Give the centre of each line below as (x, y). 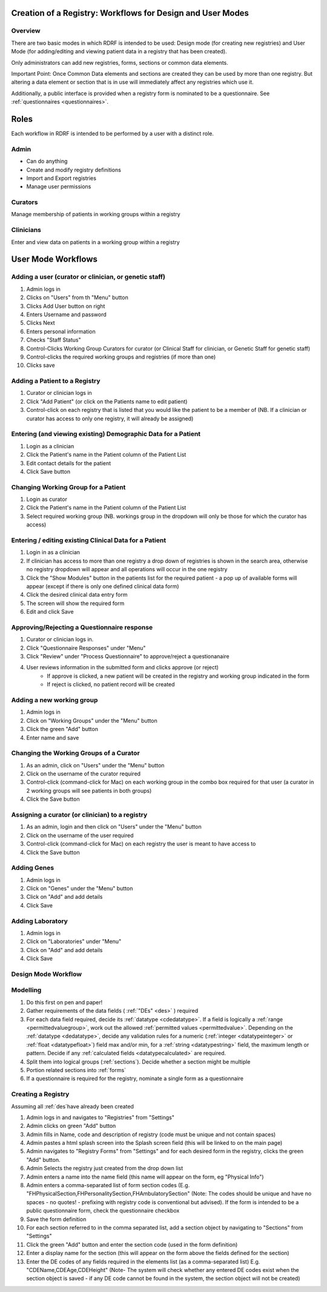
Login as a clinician (50, 446)
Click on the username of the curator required (84, 774)
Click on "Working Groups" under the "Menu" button (92, 720)
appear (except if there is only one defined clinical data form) (103, 586)
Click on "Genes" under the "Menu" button (80, 889)
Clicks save (41, 365)
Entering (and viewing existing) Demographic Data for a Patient (106, 434)
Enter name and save (53, 737)
